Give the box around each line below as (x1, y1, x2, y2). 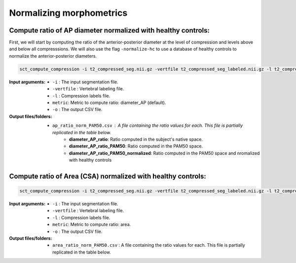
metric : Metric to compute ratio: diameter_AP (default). (52, 99, 166, 106)
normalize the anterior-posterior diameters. (9, 53, 97, 59)
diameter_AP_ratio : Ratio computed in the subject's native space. (69, 136, 203, 142)
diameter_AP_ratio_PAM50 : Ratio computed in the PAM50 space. (69, 143, 203, 149)
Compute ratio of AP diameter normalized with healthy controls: (9, 26, 210, 35)
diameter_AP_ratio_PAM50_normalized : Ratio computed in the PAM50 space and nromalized (69, 150, 260, 156)
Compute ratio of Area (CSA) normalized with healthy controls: (9, 172, 207, 180)
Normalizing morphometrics (9, 7, 128, 18)
